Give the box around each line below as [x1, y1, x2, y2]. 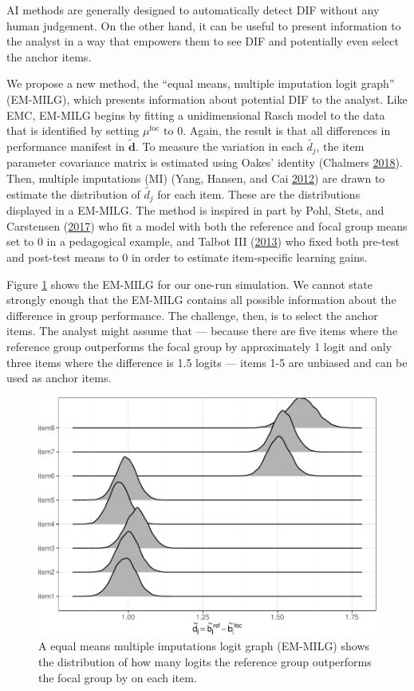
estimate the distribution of [6, 185, 140, 202]
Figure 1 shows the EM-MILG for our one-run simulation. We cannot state [6, 275, 373, 292]
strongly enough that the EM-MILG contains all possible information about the [6, 291, 396, 308]
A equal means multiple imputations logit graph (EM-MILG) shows [38, 638, 370, 654]
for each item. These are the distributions [157, 185, 361, 202]
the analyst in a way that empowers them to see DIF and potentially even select [6, 33, 399, 49]
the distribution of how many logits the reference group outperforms [38, 653, 372, 669]
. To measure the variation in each [135, 137, 303, 154]
